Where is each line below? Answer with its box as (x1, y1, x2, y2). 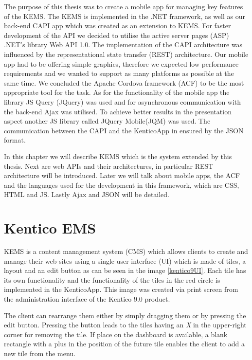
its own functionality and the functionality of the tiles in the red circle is (4, 274, 220, 285)
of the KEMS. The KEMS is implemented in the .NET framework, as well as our (4, 11, 245, 21)
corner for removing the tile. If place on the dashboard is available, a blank (4, 329, 228, 339)
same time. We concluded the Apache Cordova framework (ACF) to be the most (4, 77, 244, 88)
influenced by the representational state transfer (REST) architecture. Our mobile (4, 49, 249, 59)
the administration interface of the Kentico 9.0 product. (4, 293, 170, 304)
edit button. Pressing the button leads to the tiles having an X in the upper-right (4, 320, 247, 330)
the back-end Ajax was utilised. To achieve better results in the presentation (4, 106, 232, 116)
